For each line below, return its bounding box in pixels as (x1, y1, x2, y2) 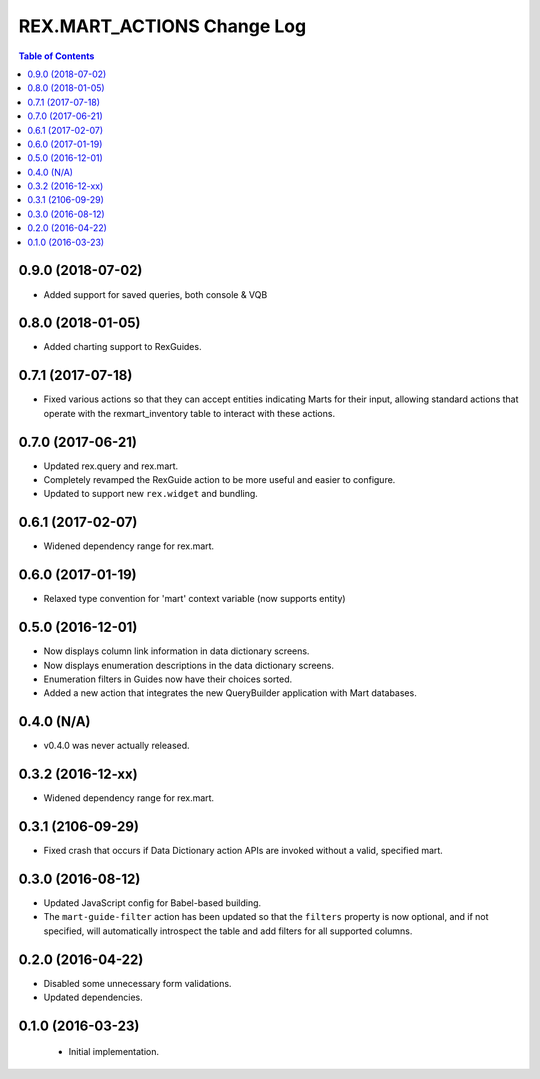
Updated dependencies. (43, 991, 144, 1004)
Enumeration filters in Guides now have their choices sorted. (43, 673, 293, 685)
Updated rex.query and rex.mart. (43, 460, 179, 472)
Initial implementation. (68, 1046, 160, 1058)
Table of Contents (18, 50, 95, 62)
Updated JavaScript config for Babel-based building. (43, 896, 262, 909)
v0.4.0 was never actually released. (43, 740, 190, 752)
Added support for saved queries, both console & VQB (43, 288, 268, 300)
